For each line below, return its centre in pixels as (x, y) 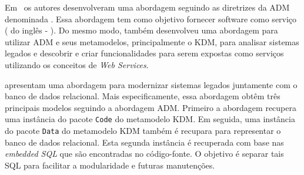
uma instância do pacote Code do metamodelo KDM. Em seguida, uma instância (150, 119)
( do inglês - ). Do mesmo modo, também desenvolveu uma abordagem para (141, 30)
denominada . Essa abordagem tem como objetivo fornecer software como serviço (151, 18)
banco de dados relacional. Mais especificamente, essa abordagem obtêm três (143, 96)
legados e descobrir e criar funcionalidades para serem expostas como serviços (144, 53)
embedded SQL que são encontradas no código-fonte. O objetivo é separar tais (144, 154)
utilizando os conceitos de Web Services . (77, 64)
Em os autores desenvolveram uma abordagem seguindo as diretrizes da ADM (147, 7)
